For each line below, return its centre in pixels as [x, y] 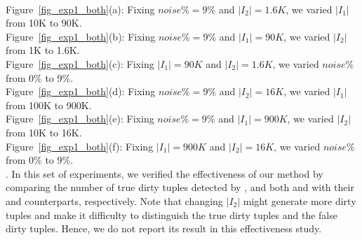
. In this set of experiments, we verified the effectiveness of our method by [165, 173]
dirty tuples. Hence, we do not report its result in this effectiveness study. [164, 228]
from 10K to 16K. [44, 132]
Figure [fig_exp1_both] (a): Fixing [80, 9]
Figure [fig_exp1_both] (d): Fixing [81, 91]
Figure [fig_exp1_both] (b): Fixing [81, 36]
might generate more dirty [300, 200]
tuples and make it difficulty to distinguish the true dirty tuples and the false [172, 214]
